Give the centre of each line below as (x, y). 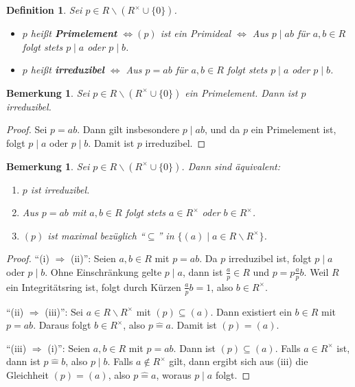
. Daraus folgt (62, 325)
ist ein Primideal (196, 33)
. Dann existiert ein (251, 311)
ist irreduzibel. (60, 189)
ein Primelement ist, (294, 129)
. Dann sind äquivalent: (231, 166)
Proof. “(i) (28, 258)
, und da (222, 129)
